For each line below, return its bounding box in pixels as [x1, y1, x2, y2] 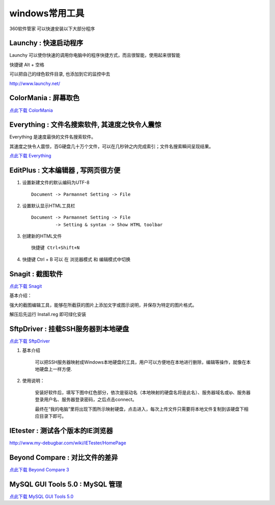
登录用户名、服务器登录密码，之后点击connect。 [35, 396, 137, 403]
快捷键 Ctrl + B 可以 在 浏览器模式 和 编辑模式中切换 [22, 256, 131, 262]
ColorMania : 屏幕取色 [9, 93, 80, 102]
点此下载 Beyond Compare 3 [9, 466, 69, 472]
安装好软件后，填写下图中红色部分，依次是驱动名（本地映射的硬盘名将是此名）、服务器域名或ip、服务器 [35, 389, 251, 395]
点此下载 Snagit [9, 283, 42, 289]
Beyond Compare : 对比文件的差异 [9, 453, 118, 462]
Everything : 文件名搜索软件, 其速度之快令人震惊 [9, 121, 161, 129]
